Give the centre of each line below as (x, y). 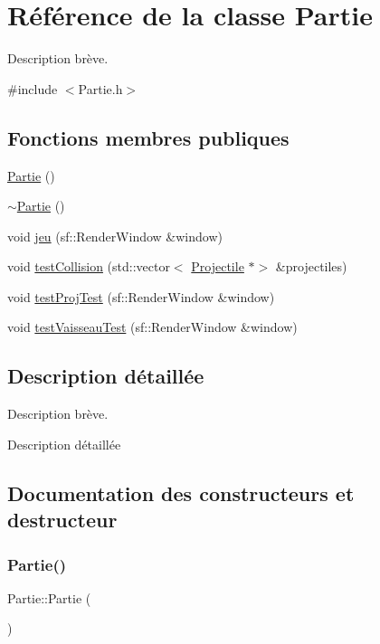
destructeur (62, 520)
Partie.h (100, 88)
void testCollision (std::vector (89, 266)
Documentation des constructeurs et (181, 492)
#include (33, 88)
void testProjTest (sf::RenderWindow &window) (141, 296)
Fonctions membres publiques (148, 137)
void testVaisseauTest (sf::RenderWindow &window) (152, 327)
